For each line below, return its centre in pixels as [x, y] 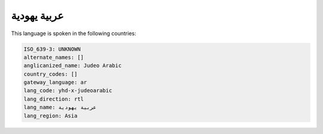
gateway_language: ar [55, 82]
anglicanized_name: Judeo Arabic [73, 66]
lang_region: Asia [51, 116]
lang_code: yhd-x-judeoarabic [68, 91]
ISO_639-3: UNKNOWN [52, 49]
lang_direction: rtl [54, 99]
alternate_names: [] [54, 57]
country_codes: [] [51, 74]
